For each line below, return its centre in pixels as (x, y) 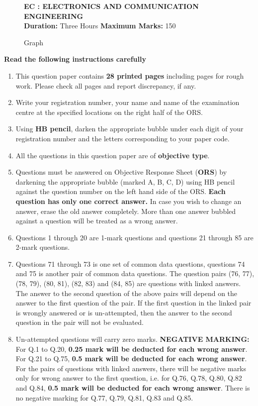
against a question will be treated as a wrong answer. (97, 221)
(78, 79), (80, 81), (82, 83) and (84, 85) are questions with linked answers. (128, 283)
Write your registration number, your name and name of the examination (128, 102)
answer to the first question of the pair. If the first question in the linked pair (133, 303)
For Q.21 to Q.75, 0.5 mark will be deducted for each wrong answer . (131, 358)
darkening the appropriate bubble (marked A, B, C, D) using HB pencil (125, 181)
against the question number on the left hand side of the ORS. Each (121, 191)
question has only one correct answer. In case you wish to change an (129, 201)
